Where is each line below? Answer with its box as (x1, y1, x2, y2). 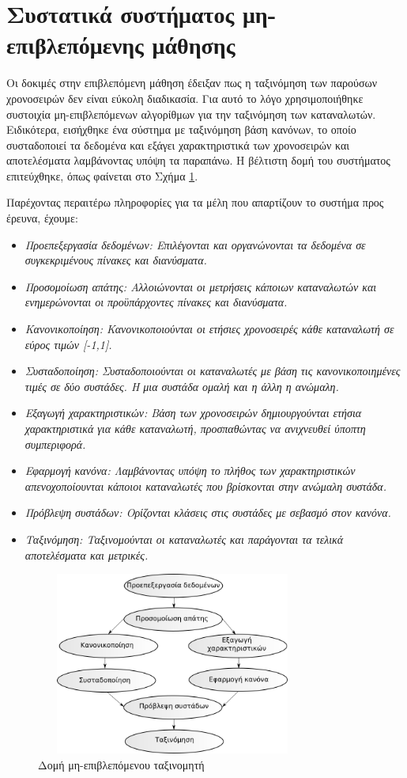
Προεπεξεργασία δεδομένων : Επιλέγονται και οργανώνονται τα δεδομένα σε (24, 236, 366, 252)
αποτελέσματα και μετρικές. (24, 546, 149, 563)
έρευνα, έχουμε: (6, 210, 78, 226)
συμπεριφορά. (24, 435, 86, 452)
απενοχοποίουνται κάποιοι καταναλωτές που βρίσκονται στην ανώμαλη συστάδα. (24, 477, 387, 494)
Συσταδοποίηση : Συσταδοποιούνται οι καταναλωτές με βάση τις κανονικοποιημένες (24, 362, 401, 379)
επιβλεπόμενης (6, 28, 144, 61)
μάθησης (152, 28, 236, 61)
